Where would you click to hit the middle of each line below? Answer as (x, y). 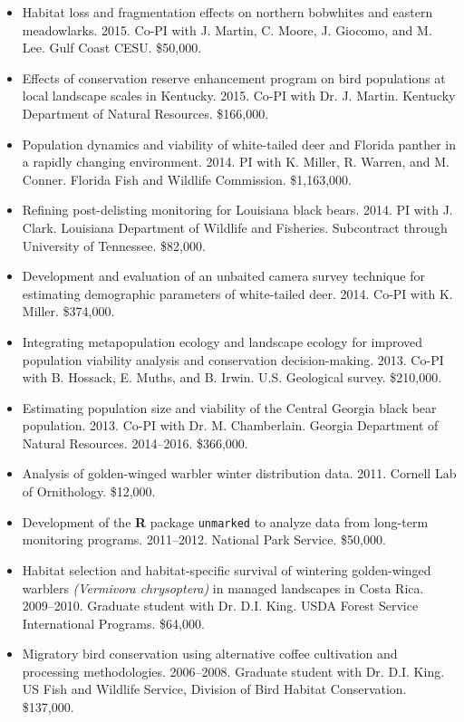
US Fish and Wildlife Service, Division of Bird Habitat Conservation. (214, 689)
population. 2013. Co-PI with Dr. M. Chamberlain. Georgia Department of (230, 425)
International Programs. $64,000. (113, 623)
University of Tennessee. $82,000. (114, 245)
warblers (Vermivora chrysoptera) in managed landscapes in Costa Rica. (223, 587)
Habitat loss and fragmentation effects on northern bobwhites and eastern (227, 12)
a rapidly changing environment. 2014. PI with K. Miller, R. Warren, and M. (236, 162)
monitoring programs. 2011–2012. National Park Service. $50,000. (204, 539)
